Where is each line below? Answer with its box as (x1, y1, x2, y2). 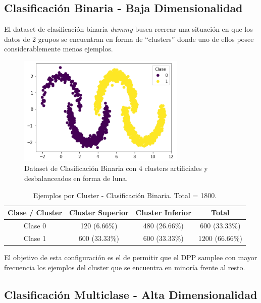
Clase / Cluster (8, 207, 63, 218)
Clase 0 (23, 220, 46, 231)
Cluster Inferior (135, 207, 191, 218)
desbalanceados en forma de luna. (24, 173, 128, 184)
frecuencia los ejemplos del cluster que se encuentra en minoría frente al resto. (4, 262, 245, 272)
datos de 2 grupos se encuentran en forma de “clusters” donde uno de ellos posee (4, 33, 254, 44)
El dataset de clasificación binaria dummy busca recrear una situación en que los (4, 24, 253, 34)
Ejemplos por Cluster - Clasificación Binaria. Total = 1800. (33, 190, 217, 200)
